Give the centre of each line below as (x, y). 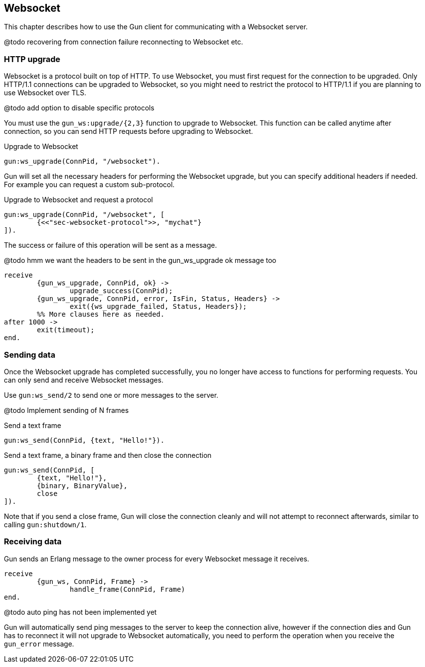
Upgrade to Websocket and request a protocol (78, 200)
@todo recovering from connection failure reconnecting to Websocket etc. (124, 42)
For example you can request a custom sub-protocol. (89, 185)
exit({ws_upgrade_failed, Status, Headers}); (158, 307)
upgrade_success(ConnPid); (121, 291)
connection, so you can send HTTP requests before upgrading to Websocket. (128, 131)
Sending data (30, 355)
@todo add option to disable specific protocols (79, 108)
